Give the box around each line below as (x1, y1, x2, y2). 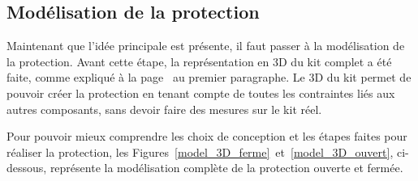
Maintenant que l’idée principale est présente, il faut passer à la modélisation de (6, 37, 405, 54)
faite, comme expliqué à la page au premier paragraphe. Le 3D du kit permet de (6, 69, 412, 86)
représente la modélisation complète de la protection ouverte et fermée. (50, 159, 403, 176)
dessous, (6, 159, 47, 176)
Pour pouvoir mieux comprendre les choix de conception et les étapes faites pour (6, 128, 407, 145)
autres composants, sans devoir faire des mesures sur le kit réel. (6, 100, 322, 117)
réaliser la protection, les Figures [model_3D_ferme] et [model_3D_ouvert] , (6, 143, 394, 160)
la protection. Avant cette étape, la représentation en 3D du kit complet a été (6, 53, 392, 69)
